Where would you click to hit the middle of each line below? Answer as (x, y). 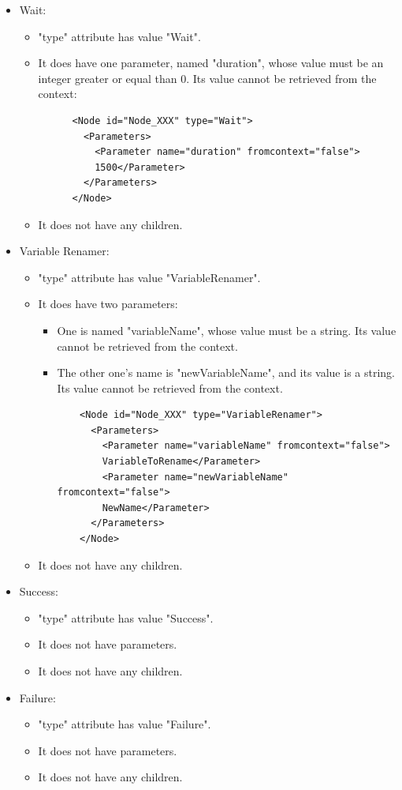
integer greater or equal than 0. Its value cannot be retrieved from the (207, 78)
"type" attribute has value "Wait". (119, 36)
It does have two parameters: (108, 304)
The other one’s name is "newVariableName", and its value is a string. (226, 372)
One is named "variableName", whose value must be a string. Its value (227, 330)
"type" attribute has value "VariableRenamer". (149, 277)
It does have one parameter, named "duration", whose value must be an (211, 63)
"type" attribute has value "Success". (126, 617)
